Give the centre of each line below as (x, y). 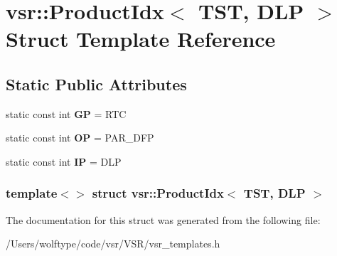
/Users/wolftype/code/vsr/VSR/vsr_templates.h (113, 244)
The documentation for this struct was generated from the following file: (163, 219)
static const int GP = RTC (66, 113)
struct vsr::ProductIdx (158, 193)
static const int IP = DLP (64, 161)
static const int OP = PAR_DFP (80, 138)
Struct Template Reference (141, 39)
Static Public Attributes (96, 84)
